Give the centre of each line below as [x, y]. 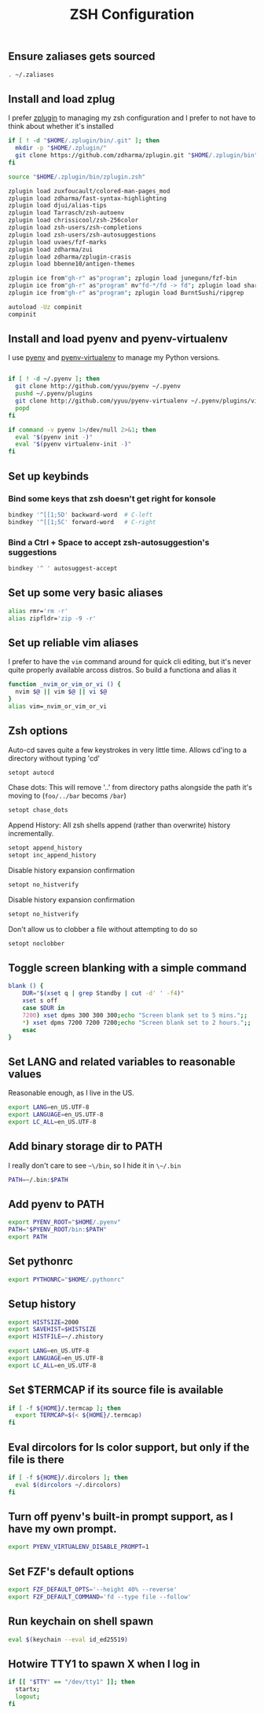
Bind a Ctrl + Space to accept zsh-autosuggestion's [109, 542]
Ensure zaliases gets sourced [82, 57]
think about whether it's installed [61, 127]
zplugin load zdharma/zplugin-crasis [70, 257]
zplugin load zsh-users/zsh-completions [75, 228]
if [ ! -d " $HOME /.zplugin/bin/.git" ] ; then [84, 141]
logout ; [28, 1697]
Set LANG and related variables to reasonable [122, 1061]
